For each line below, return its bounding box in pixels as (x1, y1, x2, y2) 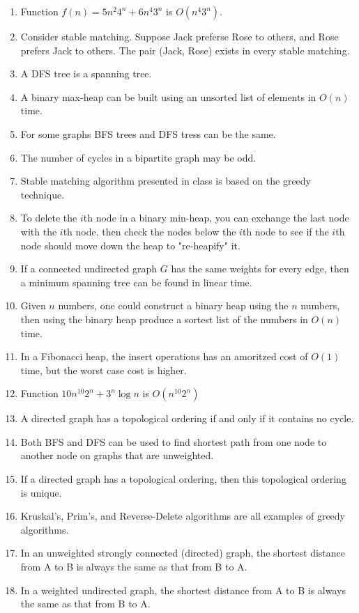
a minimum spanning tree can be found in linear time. (20, 274, 252, 289)
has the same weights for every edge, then (171, 261, 349, 276)
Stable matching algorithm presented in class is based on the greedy (20, 173, 312, 188)
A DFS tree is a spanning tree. (20, 66, 152, 81)
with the (20, 224, 57, 238)
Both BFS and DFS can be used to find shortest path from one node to (20, 434, 327, 449)
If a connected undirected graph (20, 261, 158, 276)
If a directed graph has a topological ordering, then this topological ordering (20, 472, 346, 486)
